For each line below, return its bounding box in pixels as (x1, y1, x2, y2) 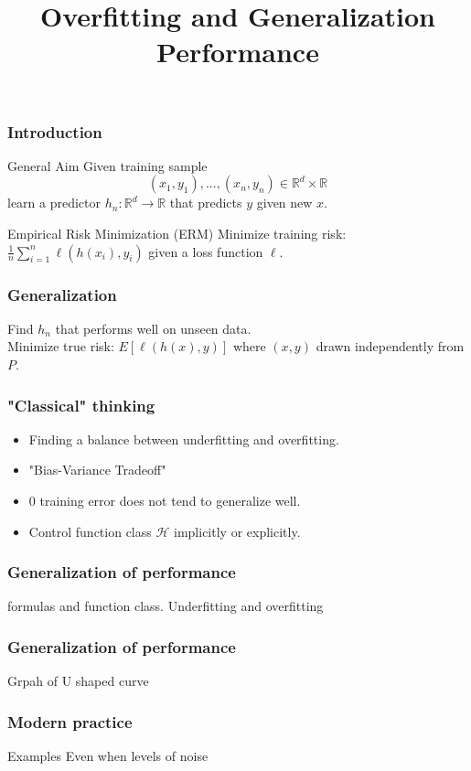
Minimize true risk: (7, 337, 114, 356)
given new (256, 193, 313, 212)
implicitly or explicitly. (174, 521, 301, 541)
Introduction (7, 120, 102, 143)
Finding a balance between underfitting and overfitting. (28, 429, 339, 448)
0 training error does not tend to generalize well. (28, 491, 301, 510)
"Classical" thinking (7, 393, 155, 416)
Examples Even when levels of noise (7, 746, 209, 766)
